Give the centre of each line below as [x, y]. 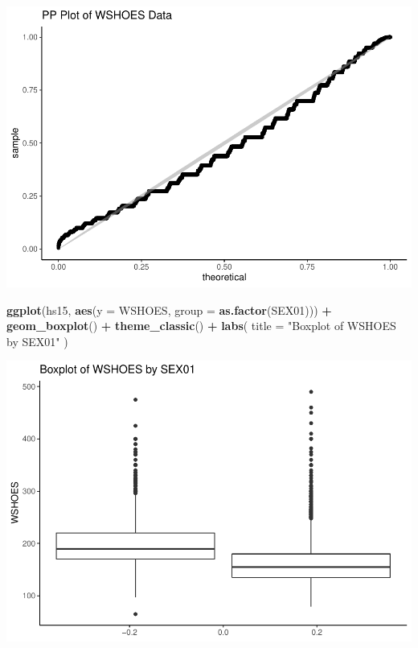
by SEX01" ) [37, 341]
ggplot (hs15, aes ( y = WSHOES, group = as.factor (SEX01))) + [169, 310]
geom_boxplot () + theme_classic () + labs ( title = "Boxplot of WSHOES [201, 326]
